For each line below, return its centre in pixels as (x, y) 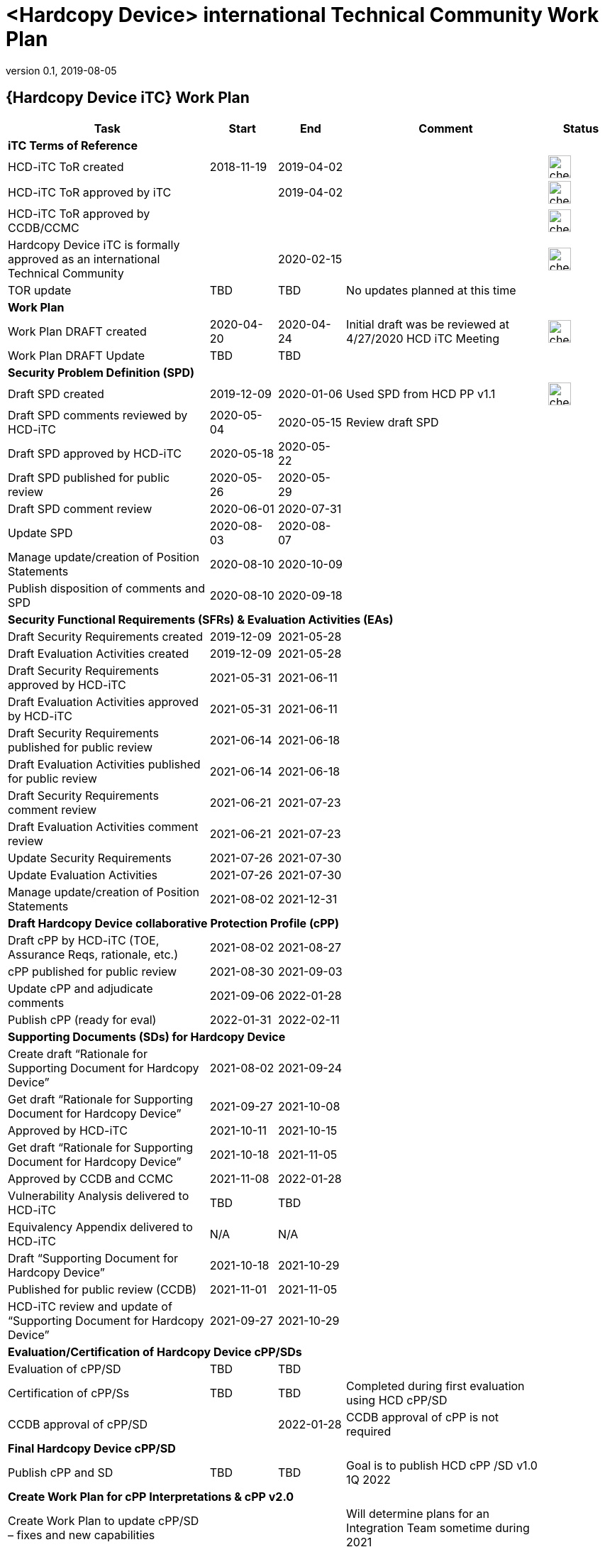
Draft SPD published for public (89, 477)
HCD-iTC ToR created (66, 166)
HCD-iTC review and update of (90, 1306)
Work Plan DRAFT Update (77, 355)
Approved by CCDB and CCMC (91, 1178)
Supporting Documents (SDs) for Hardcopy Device (147, 1036)
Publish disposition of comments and (106, 588)
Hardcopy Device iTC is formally (94, 244)
